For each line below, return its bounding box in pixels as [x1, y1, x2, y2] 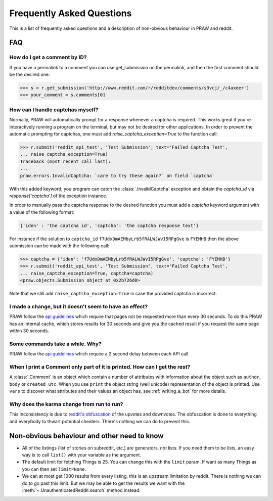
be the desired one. [9, 71, 50, 78]
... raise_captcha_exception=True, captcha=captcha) [20, 270, 154, 276]
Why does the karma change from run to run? [9, 400, 123, 407]
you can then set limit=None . [22, 466, 86, 472]
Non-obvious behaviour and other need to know [9, 431, 164, 440]
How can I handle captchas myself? [9, 106, 99, 113]
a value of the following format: [9, 209, 74, 215]
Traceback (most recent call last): [20, 158, 111, 164]
